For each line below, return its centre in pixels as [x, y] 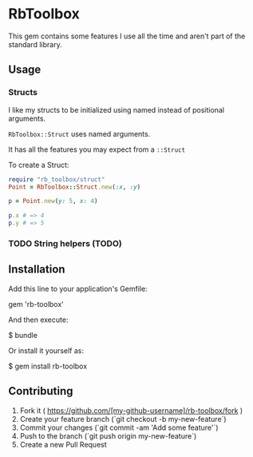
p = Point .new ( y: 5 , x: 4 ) [53, 201]
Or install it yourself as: [46, 350]
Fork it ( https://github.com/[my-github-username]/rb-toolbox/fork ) [131, 410]
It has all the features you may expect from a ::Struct [97, 149]
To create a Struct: [39, 165]
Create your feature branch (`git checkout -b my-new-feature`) [123, 419]
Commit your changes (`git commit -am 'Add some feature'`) [119, 427]
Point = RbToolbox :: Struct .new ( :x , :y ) [75, 187]
